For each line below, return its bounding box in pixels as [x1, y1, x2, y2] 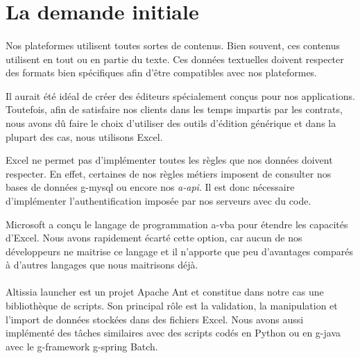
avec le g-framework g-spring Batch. [6, 339, 158, 353]
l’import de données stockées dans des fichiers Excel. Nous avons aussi [6, 312, 304, 326]
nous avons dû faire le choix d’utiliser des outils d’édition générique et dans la [6, 115, 336, 130]
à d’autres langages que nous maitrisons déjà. [6, 257, 198, 272]
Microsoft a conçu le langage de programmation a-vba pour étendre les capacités [6, 216, 348, 231]
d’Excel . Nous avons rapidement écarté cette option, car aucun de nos [6, 230, 302, 245]
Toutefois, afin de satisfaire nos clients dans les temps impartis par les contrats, [6, 102, 343, 117]
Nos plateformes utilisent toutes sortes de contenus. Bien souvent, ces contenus [6, 37, 341, 52]
